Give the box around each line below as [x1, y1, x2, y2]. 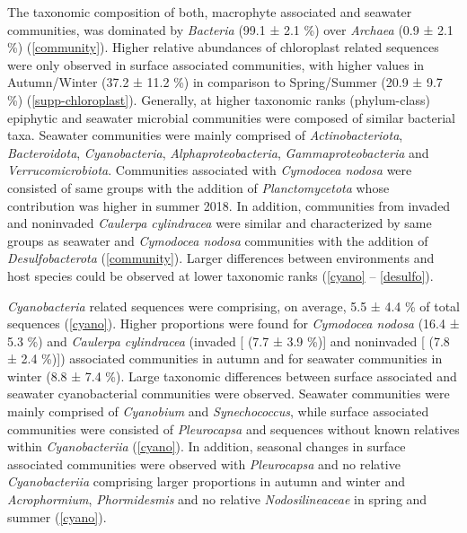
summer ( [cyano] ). [7, 507, 107, 526]
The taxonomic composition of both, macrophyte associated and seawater [7, 3, 412, 21]
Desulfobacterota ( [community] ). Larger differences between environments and [7, 249, 435, 267]
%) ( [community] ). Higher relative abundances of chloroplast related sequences [7, 38, 439, 57]
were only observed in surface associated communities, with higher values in [7, 55, 425, 74]
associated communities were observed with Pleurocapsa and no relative [7, 454, 401, 473]
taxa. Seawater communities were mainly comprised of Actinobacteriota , [7, 126, 403, 144]
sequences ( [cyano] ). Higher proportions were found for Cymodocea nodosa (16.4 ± [7, 314, 460, 333]
